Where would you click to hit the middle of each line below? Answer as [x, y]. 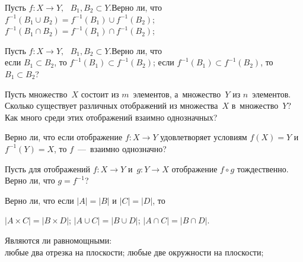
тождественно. [263, 168]
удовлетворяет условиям [204, 137]
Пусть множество [36, 94]
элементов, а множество [177, 94]
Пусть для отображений [47, 168]
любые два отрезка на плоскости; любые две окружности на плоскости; [134, 252]
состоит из [100, 94]
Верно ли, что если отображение [64, 137]
